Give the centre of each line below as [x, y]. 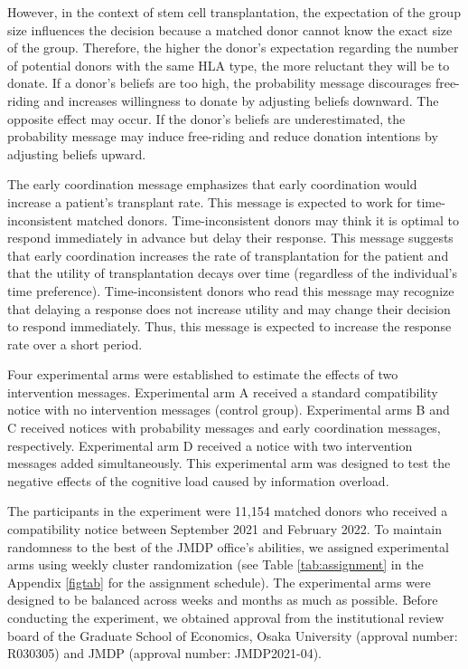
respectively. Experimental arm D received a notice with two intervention [210, 445]
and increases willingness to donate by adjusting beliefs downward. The [241, 100]
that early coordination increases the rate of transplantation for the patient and [228, 255]
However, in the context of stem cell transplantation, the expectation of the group [234, 12]
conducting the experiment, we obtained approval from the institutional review [226, 617]
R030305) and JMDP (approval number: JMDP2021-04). [164, 653]
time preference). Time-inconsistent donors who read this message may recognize [231, 290]
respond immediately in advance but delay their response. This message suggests [230, 238]
